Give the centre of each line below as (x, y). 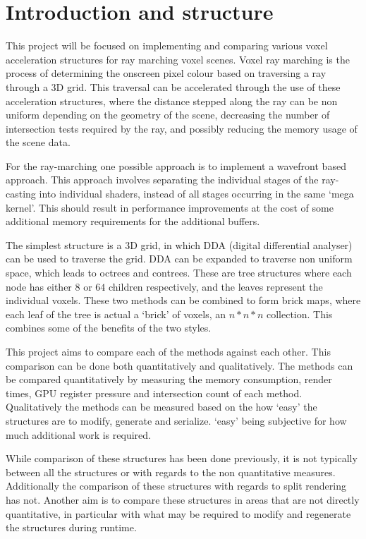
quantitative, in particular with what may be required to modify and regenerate (178, 513)
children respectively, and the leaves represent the (215, 286)
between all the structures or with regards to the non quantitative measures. (171, 472)
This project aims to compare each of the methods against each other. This (168, 351)
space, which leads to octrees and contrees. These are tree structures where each (179, 273)
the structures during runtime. (71, 527)
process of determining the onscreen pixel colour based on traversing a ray (166, 73)
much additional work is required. (78, 434)
